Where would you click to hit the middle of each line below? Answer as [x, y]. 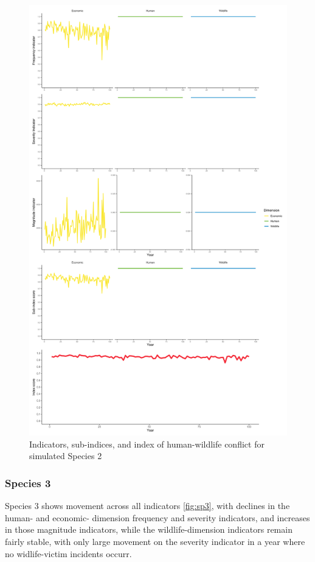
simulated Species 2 [66, 456]
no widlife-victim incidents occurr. [68, 553]
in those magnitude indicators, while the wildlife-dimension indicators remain [149, 529]
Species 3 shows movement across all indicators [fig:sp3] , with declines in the [147, 506]
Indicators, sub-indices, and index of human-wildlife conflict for [147, 444]
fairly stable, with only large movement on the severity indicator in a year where [155, 541]
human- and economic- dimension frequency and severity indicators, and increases [157, 517]
